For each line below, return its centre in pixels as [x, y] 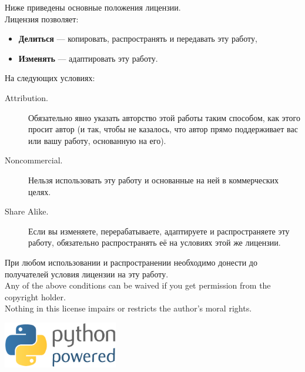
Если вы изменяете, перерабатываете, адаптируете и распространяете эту [159, 231]
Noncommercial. [34, 160]
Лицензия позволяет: [42, 19]
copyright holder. [35, 296]
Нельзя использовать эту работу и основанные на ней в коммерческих [154, 180]
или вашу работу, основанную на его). [97, 140]
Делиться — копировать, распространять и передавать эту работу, [138, 38]
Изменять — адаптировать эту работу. [88, 58]
